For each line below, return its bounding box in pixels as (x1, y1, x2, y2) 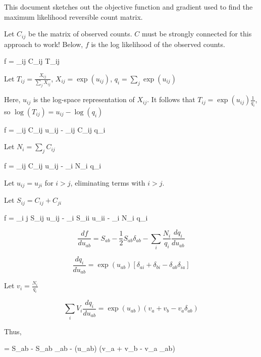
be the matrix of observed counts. (28, 28, 132, 39)
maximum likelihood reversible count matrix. (4, 11, 143, 22)
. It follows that (147, 94, 195, 105)
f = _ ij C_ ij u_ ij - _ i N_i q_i (4, 160, 101, 171)
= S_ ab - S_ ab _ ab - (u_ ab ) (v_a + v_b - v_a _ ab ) (4, 343, 175, 353)
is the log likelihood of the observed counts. (91, 38, 225, 49)
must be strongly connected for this (141, 28, 252, 39)
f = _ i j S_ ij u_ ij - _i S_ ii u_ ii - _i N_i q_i (4, 212, 148, 222)
